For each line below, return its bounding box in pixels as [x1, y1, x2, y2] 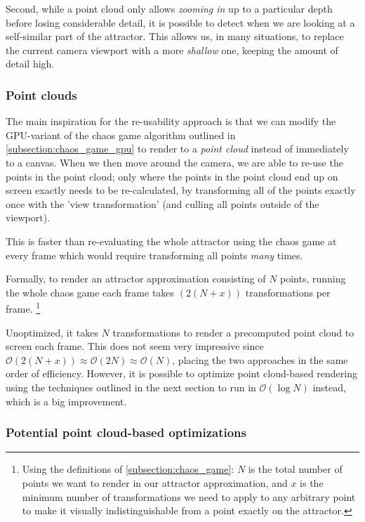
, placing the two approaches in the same [172, 352, 348, 367]
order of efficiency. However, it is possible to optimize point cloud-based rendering [6, 366, 357, 381]
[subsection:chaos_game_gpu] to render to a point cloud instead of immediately [6, 141, 349, 156]
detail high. [6, 56, 55, 71]
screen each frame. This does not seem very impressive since [6, 339, 264, 353]
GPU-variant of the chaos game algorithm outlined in [6, 127, 236, 142]
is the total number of [248, 462, 343, 476]
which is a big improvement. [6, 393, 127, 408]
